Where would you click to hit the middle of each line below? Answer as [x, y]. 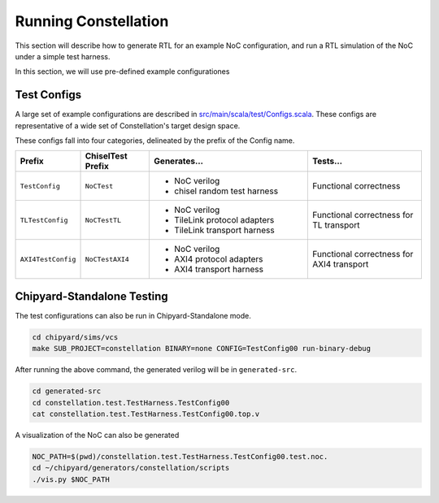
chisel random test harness [226, 191]
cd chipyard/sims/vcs [75, 337]
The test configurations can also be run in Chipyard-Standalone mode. [133, 315]
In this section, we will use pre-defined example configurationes [122, 72]
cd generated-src [67, 391]
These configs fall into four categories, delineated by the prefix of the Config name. [155, 141]
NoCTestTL [103, 220]
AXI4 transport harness [219, 270]
